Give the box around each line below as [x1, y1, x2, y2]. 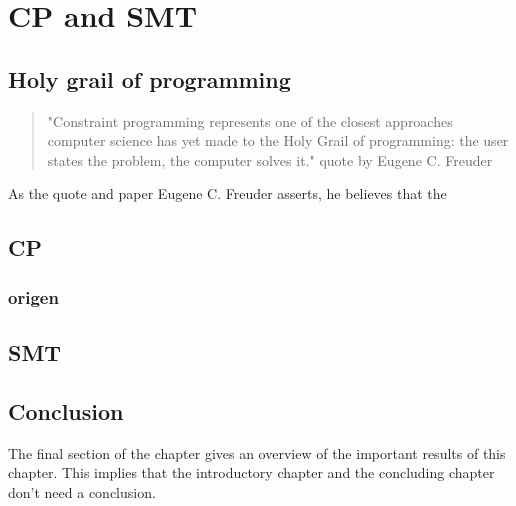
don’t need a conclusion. [8, 481, 156, 502]
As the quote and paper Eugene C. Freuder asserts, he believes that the [8, 183, 447, 204]
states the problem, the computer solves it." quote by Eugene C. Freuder [47, 149, 493, 170]
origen [8, 284, 59, 309]
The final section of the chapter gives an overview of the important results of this [8, 442, 506, 463]
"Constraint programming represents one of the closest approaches [47, 110, 453, 131]
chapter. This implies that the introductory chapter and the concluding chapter [8, 462, 495, 483]
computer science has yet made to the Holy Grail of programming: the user [47, 130, 509, 151]
